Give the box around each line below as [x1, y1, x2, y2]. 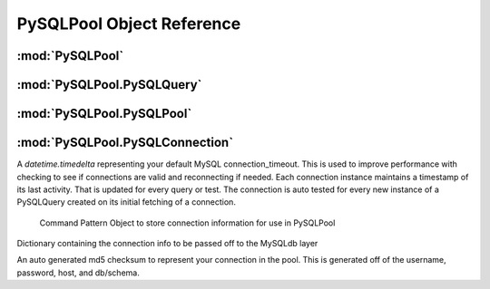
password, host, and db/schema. [16, 267, 140, 278]
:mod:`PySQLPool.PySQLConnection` [16, 135, 234, 150]
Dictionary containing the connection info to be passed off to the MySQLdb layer [16, 238, 318, 249]
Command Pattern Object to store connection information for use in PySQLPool [39, 217, 336, 228]
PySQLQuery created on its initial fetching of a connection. [16, 197, 236, 207]
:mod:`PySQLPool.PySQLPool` [16, 106, 192, 121]
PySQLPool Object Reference [16, 14, 241, 34]
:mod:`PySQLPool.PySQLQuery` [16, 77, 202, 92]
